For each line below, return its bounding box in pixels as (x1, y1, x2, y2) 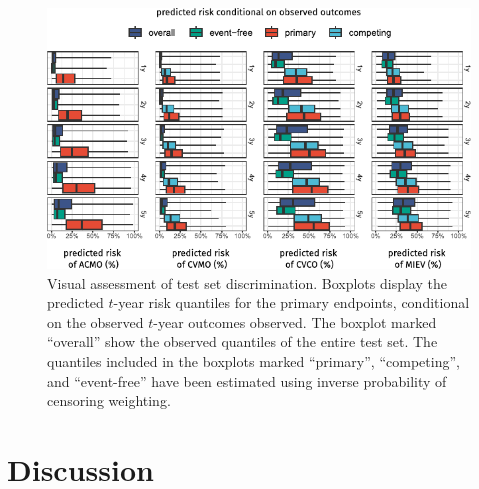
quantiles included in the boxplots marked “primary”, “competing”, (47, 350, 460, 371)
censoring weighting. (47, 390, 171, 411)
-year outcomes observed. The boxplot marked (153, 311, 437, 332)
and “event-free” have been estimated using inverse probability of (47, 370, 447, 391)
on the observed (47, 311, 144, 332)
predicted (47, 292, 104, 313)
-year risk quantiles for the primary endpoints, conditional (113, 292, 470, 313)
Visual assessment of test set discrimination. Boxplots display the (47, 272, 447, 293)
